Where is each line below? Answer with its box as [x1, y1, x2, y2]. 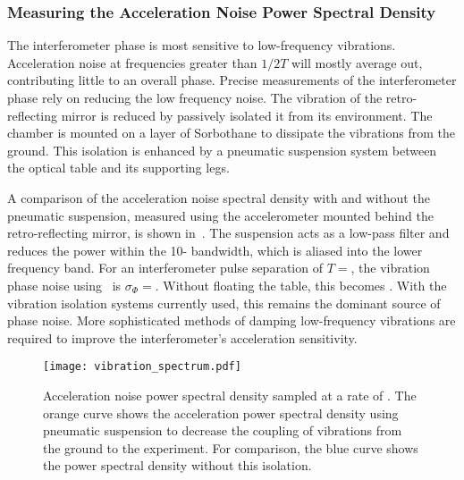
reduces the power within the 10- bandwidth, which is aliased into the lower [7, 240, 423, 259]
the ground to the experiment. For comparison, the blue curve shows [43, 438, 418, 457]
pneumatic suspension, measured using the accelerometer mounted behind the [7, 206, 434, 224]
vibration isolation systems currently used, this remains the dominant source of [7, 293, 441, 312]
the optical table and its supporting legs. [7, 158, 230, 177]
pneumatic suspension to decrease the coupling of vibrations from [43, 421, 402, 440]
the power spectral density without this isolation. [43, 456, 312, 475]
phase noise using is [7, 275, 122, 294]
